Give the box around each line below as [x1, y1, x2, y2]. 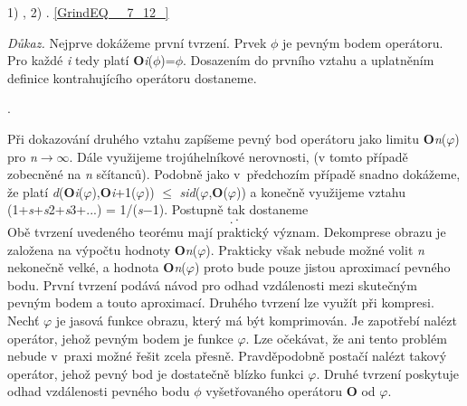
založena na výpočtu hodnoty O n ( [7, 240, 198, 259]
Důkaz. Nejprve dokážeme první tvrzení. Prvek [7, 33, 267, 52]
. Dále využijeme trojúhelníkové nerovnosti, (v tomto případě [69, 146, 408, 165]
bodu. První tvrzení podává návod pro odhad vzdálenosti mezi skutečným [7, 275, 417, 294]
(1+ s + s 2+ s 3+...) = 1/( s [7, 200, 143, 219]
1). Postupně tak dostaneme [152, 200, 309, 219]
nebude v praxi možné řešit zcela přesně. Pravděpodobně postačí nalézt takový [7, 346, 447, 365]
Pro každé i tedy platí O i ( [7, 51, 153, 70]
